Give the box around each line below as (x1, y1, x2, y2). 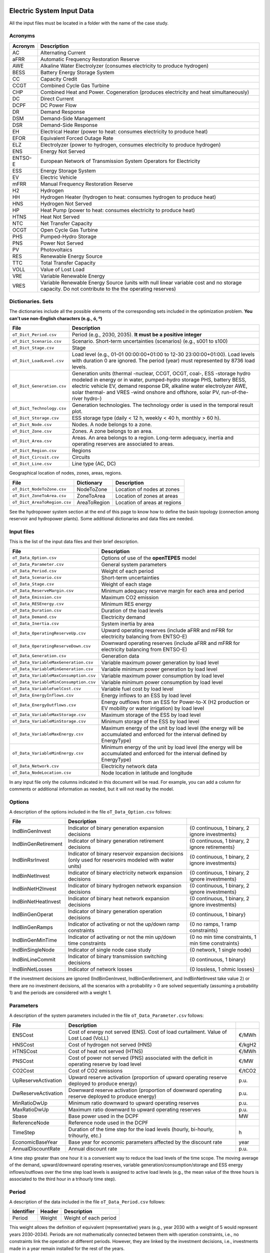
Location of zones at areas (115, 492, 178, 499)
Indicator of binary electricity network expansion (67, 870, 182, 877)
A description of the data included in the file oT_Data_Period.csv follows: (9, 1199, 165, 1205)
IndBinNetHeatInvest (12, 898, 61, 905)
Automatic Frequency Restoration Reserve (40, 56, 140, 63)
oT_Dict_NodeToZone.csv (12, 487, 66, 492)
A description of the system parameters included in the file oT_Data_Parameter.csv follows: (9, 1012, 204, 1018)
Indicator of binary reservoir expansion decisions (67, 850, 183, 857)
